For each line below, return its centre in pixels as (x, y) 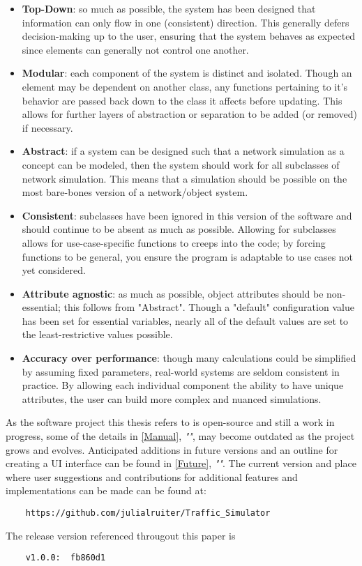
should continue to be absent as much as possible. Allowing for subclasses (179, 229)
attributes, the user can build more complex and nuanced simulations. (172, 398)
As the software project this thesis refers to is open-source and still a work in (170, 422)
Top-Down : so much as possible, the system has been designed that (169, 8)
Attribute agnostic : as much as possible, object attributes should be (173, 293)
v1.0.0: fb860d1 (66, 558)
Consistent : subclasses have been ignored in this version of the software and (187, 215)
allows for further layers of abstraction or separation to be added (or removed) (189, 114)
